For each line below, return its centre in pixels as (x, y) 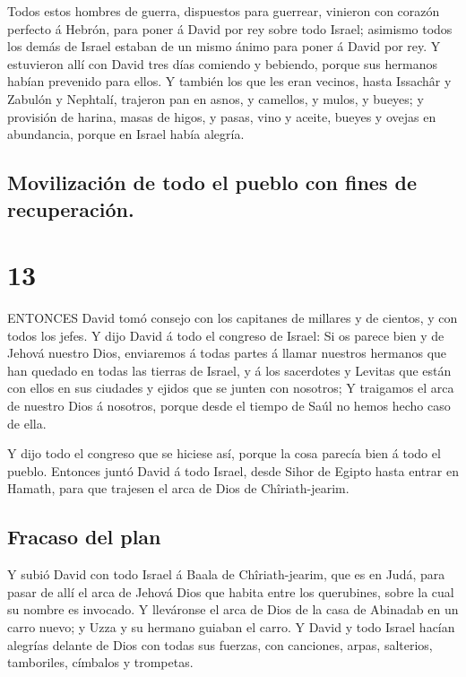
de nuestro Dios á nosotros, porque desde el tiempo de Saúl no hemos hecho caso (229, 406)
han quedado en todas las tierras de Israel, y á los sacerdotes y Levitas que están (229, 370)
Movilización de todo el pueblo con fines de (212, 182)
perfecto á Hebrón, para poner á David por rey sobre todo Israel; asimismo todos (230, 28)
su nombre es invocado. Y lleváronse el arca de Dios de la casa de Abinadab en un (233, 609)
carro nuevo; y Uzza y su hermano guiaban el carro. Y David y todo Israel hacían (231, 626)
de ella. (27, 423)
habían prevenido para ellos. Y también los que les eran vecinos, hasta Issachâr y (229, 81)
